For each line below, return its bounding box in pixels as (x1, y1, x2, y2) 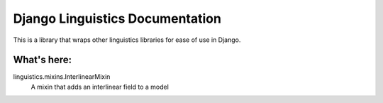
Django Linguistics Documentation (13, 11, 221, 26)
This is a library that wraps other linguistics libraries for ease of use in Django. (13, 36, 241, 44)
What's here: (13, 54, 72, 66)
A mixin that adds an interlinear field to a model (30, 82, 170, 91)
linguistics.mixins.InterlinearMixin (13, 72, 111, 81)
